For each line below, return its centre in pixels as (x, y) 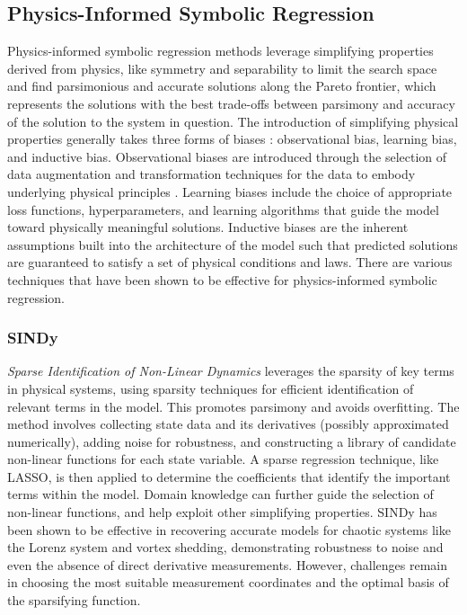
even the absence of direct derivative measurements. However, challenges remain (228, 564)
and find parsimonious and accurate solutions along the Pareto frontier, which (222, 86)
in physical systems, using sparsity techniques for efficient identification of (211, 388)
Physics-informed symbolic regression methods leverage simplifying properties (220, 51)
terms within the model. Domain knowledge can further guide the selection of (220, 494)
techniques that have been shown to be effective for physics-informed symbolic (222, 279)
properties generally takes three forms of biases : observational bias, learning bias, (232, 139)
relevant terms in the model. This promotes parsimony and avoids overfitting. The (233, 406)
